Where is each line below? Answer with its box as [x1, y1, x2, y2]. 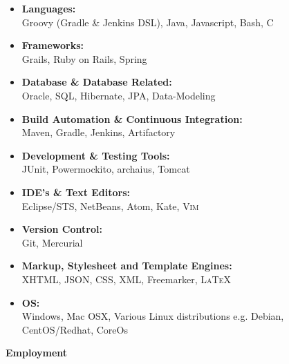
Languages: [21, 1, 76, 15]
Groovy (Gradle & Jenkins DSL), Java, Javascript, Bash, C [21, 15, 274, 29]
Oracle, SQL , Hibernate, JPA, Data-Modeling [21, 88, 216, 102]
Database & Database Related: [21, 75, 172, 89]
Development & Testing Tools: [21, 148, 170, 162]
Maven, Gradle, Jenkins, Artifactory [21, 125, 176, 140]
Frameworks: [21, 38, 84, 52]
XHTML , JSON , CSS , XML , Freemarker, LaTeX [21, 271, 231, 286]
